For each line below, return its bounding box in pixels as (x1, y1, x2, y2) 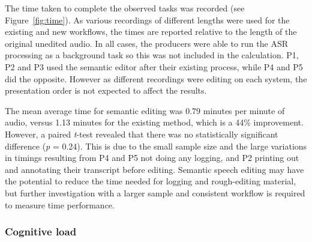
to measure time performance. (5, 198, 115, 211)
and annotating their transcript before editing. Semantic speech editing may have (5, 163, 304, 175)
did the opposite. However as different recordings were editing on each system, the (5, 72, 307, 85)
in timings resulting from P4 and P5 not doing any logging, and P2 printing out (5, 151, 299, 164)
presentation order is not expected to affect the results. (5, 84, 207, 97)
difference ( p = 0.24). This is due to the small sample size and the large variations (5, 139, 307, 152)
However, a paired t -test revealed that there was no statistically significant (5, 127, 278, 140)
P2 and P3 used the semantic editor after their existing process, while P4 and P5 (5, 60, 303, 73)
